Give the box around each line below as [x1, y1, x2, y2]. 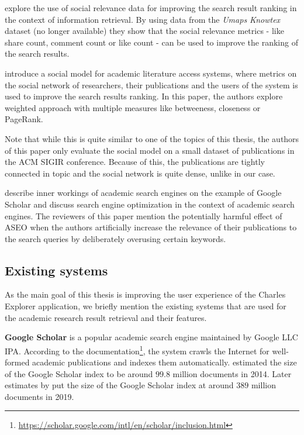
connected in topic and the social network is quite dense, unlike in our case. [5, 167, 275, 179]
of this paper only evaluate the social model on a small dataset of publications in [5, 144, 295, 156]
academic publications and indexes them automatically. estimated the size [32, 356, 297, 368]
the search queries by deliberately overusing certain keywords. [5, 232, 226, 244]
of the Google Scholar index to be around [5, 367, 153, 379]
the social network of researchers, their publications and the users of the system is [5, 78, 298, 91]
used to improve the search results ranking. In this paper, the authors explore [5, 90, 283, 102]
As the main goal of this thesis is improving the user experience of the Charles [5, 288, 286, 301]
